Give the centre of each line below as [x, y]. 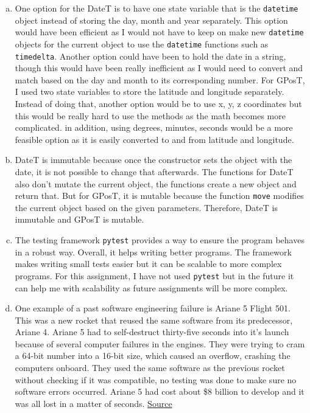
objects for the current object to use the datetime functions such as [142, 43]
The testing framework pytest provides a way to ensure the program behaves [160, 240]
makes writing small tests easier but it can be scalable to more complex [148, 264]
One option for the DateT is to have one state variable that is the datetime [157, 8]
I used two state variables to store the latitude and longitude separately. [150, 92]
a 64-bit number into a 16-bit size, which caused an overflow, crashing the [153, 356]
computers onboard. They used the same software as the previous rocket [150, 368]
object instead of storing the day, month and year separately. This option [151, 20]
